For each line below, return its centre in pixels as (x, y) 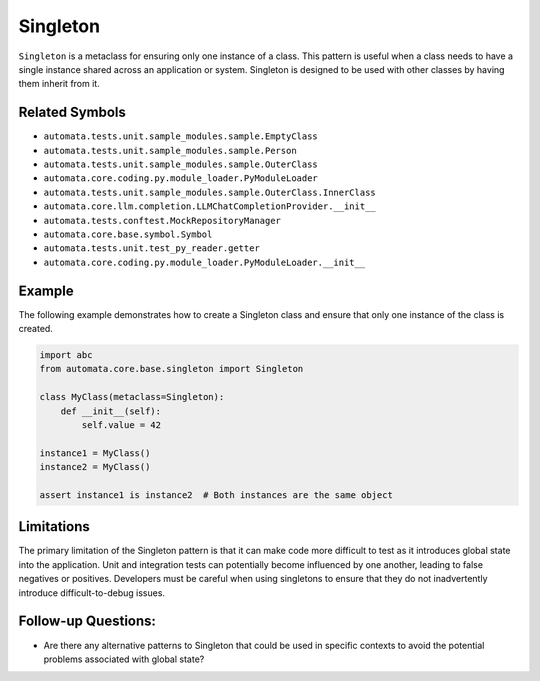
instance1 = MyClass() (95, 453)
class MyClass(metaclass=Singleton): (132, 397)
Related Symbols (72, 112)
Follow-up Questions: (87, 621)
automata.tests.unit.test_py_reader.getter (151, 248)
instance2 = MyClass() (95, 467)
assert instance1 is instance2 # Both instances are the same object (216, 494)
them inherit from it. (59, 84)
